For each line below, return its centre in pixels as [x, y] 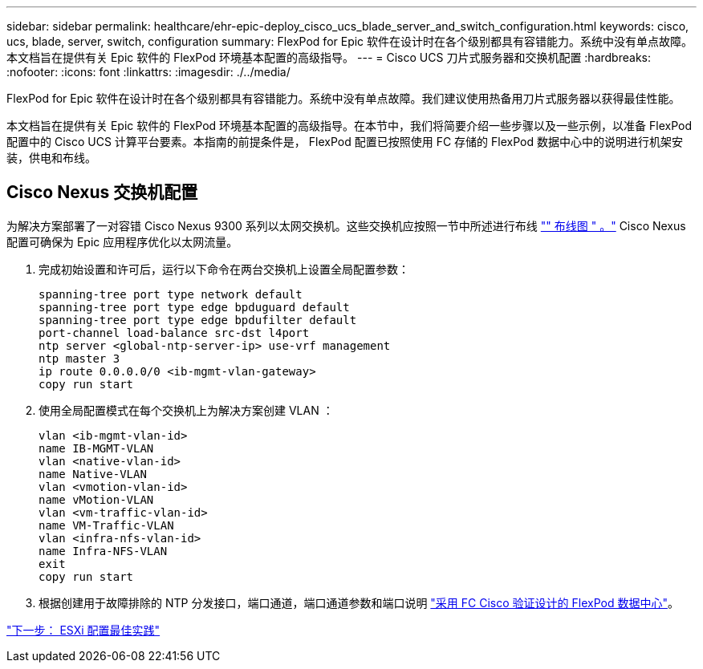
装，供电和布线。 [51, 158]
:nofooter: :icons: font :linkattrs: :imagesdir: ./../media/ [148, 72]
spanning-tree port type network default [171, 294]
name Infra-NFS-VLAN [103, 551]
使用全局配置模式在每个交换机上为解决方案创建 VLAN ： [186, 410]
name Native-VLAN [93, 474]
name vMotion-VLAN [96, 499]
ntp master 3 [79, 358]
